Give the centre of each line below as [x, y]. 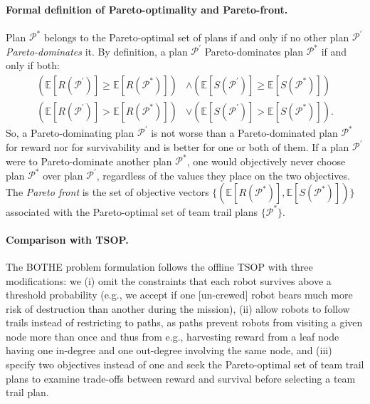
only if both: [33, 64]
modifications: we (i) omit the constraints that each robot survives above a [169, 280]
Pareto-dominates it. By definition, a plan [97, 51]
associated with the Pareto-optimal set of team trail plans [132, 211]
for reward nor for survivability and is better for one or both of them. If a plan [178, 146]
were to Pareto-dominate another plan [89, 161]
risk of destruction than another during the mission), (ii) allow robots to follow [178, 308]
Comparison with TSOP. [67, 239]
